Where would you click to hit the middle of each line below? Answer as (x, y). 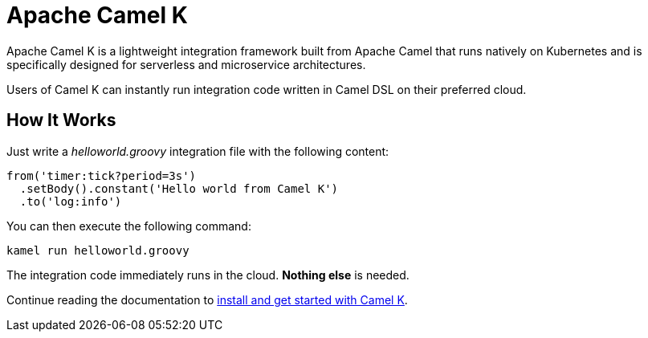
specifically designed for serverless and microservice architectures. (186, 64)
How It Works (61, 120)
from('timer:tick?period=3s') (102, 175)
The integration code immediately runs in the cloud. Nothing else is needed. (208, 275)
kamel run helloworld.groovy (98, 250)
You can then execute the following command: (129, 226)
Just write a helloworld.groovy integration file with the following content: (198, 151)
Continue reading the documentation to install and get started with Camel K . (207, 299)
